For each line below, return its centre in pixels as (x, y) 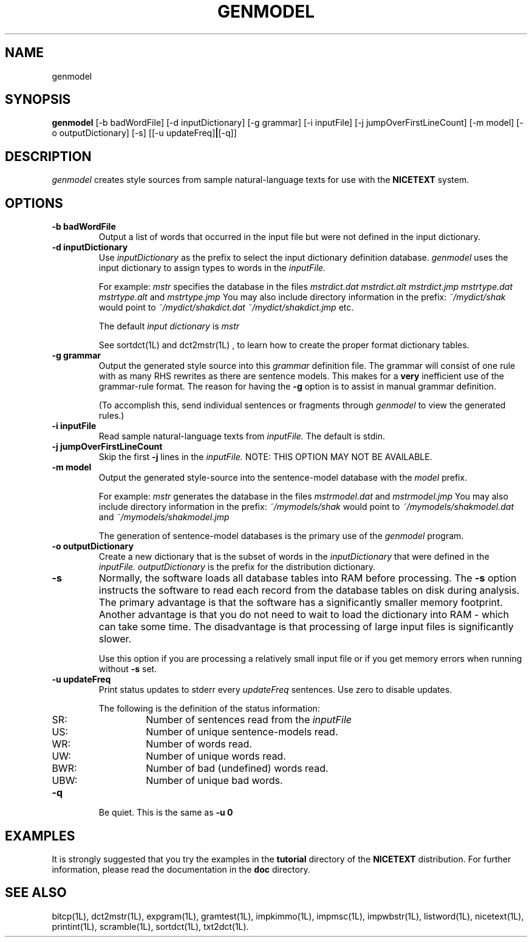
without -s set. (128, 669)
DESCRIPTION (48, 156)
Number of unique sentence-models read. (242, 732)
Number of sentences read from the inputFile (249, 720)
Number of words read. (199, 744)
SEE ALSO (36, 893)
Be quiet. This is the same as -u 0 (166, 813)
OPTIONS (34, 203)
